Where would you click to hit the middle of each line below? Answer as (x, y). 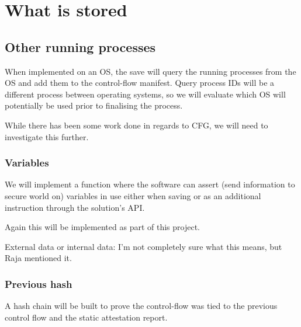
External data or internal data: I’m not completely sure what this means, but (143, 246)
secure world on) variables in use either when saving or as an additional (133, 195)
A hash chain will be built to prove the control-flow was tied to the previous (141, 306)
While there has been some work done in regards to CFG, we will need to (136, 125)
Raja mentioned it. (38, 258)
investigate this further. (47, 136)
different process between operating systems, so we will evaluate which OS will (145, 94)
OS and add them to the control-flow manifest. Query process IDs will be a (140, 83)
